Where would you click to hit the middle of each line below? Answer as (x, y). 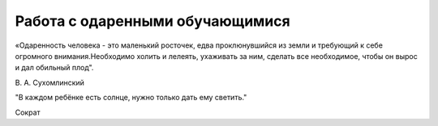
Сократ (28, 112)
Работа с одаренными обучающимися (153, 21)
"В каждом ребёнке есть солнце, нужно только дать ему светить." (131, 98)
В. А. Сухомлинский (50, 82)
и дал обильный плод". (54, 68)
